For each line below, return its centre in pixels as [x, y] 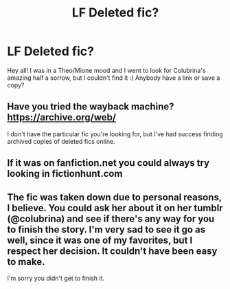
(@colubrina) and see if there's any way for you [111, 218]
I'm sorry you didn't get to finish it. [56, 278]
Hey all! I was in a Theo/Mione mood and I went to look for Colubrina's [106, 70]
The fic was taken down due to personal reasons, [114, 197]
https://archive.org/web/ [62, 117]
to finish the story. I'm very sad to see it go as [106, 229]
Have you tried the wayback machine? [91, 107]
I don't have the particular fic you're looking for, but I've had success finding [115, 134]
